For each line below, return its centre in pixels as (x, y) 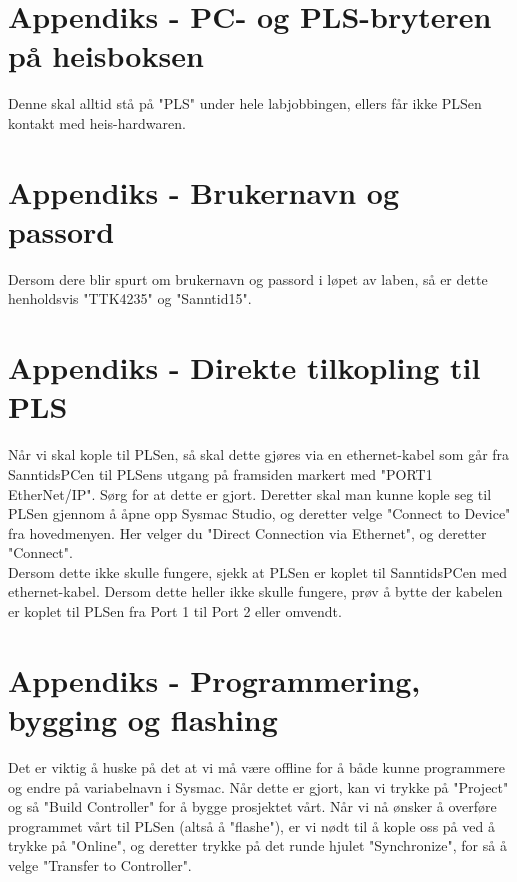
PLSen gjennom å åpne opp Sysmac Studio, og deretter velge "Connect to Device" (259, 513)
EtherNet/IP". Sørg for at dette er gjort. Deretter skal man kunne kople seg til (250, 493)
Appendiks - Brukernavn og (204, 191)
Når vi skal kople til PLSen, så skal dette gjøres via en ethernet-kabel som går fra (259, 454)
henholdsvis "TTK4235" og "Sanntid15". (130, 298)
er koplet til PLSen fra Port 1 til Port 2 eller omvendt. (175, 611)
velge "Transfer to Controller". (100, 864)
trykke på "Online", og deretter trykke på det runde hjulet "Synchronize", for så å (257, 845)
